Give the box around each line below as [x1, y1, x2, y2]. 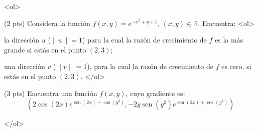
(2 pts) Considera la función [4, 17, 90, 28]
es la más [215, 34, 243, 45]
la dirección [4, 34, 40, 45]
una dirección [4, 61, 45, 71]
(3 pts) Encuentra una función [4, 87, 97, 98]
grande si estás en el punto [4, 44, 86, 54]
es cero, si [221, 61, 251, 71]
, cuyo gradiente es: [125, 87, 185, 98]
